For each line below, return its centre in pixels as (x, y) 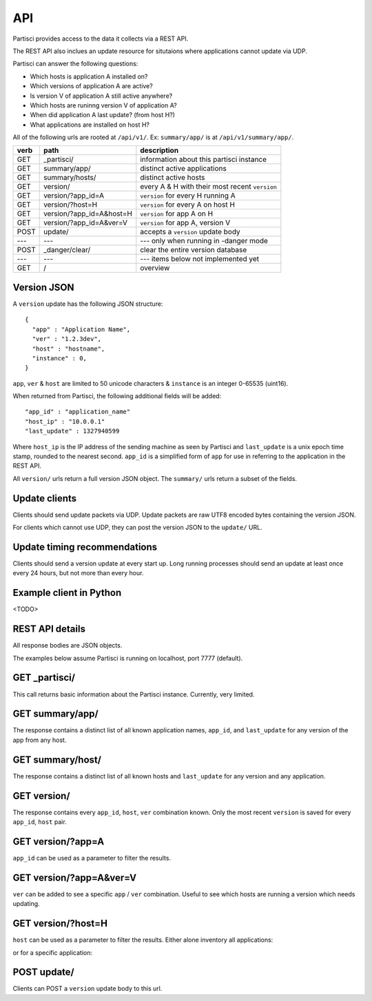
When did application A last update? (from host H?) (103, 115)
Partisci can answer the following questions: (75, 64)
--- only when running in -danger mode (204, 241)
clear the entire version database (194, 250)
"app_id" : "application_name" (78, 412)
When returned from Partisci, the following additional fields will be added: (117, 396)
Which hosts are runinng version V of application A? (103, 105)
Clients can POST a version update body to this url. (87, 989)
